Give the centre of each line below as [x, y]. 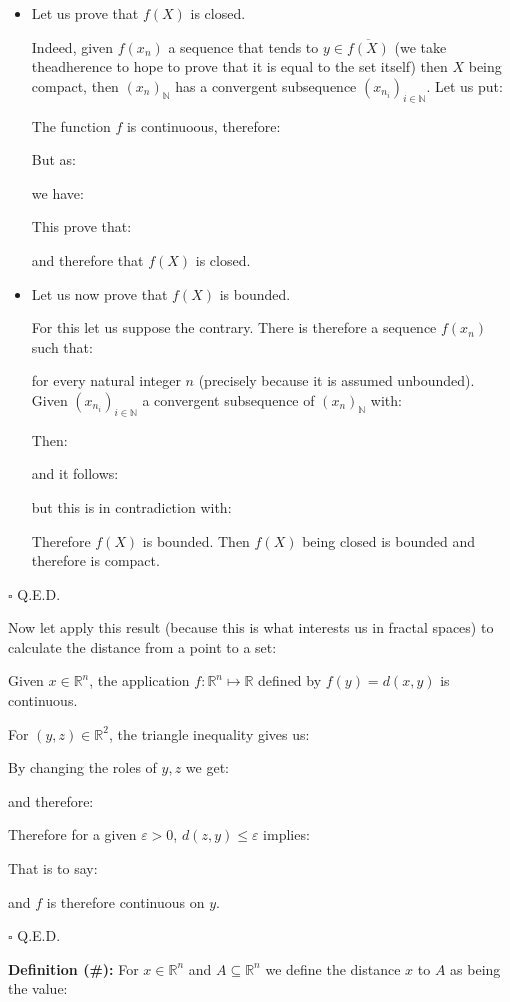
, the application [139, 680]
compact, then [75, 85]
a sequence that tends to [243, 46]
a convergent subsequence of [228, 399]
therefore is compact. [95, 560]
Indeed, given [72, 46]
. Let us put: [464, 85]
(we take [420, 46]
